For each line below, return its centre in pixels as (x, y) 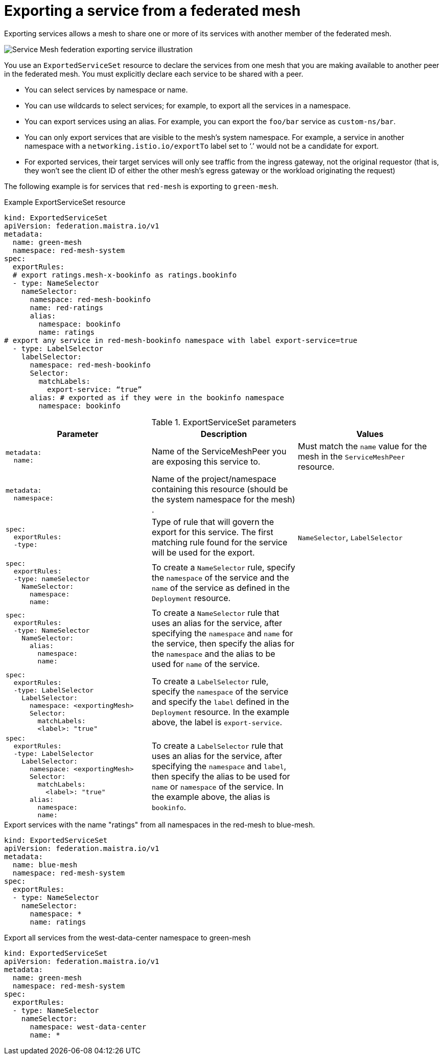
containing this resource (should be (220, 489)
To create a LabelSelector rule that (217, 746)
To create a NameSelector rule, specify (223, 567)
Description (224, 434)
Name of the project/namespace (214, 479)
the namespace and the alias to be (213, 653)
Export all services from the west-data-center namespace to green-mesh (127, 937)
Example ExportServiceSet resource (65, 202)
